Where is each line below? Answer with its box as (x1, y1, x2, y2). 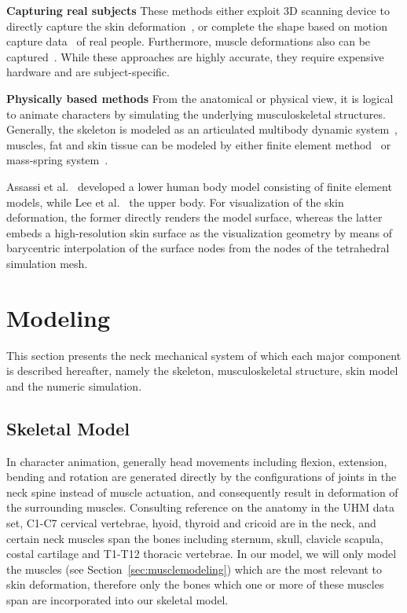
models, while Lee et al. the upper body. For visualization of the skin (6, 193, 344, 210)
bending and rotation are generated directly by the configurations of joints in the (6, 468, 397, 485)
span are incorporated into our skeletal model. (6, 591, 229, 607)
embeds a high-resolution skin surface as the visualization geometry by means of (6, 224, 393, 240)
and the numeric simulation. (6, 377, 142, 394)
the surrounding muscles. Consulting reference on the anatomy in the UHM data (6, 499, 394, 516)
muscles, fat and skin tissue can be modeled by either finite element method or (6, 136, 391, 152)
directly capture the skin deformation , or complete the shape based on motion (6, 17, 387, 34)
